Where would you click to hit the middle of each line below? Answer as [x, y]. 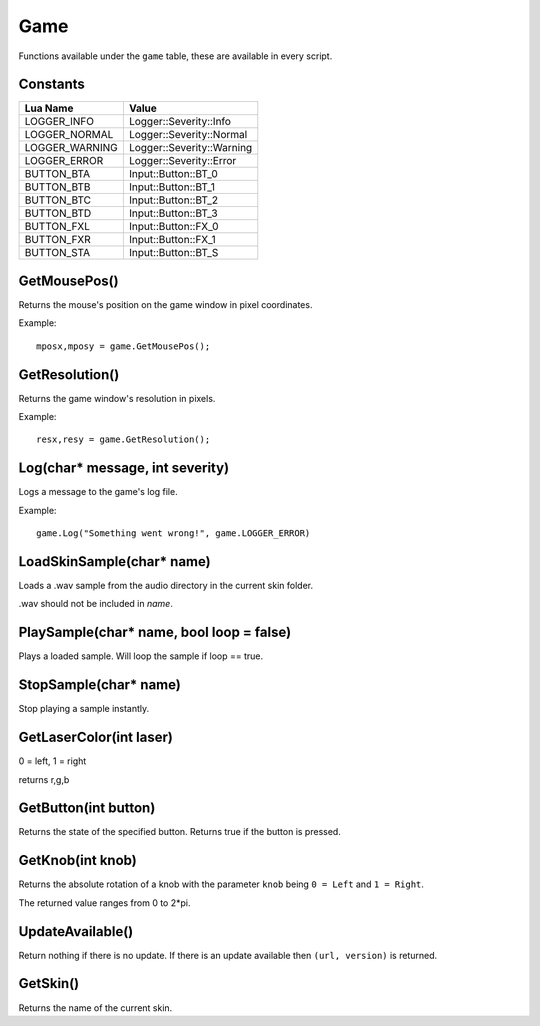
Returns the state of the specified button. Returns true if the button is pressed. [180, 832]
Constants [51, 84]
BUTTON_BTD [58, 213]
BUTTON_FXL [57, 227]
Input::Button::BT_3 [173, 213]
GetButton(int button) [87, 808]
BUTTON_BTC [58, 200]
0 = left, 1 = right [52, 761]
